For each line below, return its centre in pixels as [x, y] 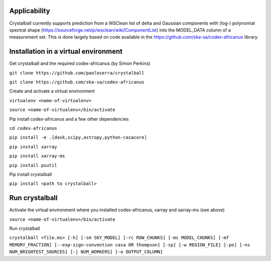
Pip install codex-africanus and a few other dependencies [69, 119]
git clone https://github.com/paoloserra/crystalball [77, 73]
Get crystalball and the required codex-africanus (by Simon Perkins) [80, 63]
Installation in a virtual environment [66, 52]
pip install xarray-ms [37, 156]
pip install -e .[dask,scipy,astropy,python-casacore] [78, 138]
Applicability [30, 11]
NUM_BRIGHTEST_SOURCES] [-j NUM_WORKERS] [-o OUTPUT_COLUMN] [86, 252]
